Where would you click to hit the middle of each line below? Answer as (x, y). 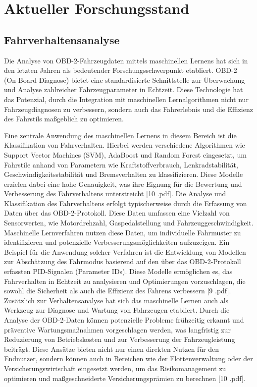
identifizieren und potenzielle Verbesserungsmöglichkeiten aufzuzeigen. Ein (117, 242)
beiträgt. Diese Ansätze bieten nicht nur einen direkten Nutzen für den (112, 349)
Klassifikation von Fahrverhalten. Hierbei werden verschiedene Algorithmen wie (125, 145)
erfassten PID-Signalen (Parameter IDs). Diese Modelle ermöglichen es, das (118, 271)
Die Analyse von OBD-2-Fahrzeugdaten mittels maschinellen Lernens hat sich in (126, 60)
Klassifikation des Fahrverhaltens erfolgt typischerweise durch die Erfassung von (126, 203)
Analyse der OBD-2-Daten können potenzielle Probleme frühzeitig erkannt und (124, 320)
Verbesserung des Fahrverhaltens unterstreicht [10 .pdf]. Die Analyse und (115, 193)
